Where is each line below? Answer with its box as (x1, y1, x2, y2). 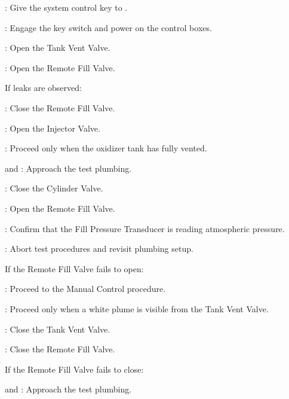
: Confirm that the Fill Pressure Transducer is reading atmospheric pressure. (5, 222, 285, 234)
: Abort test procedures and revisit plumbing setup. (5, 242, 193, 255)
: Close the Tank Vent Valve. (5, 322, 110, 335)
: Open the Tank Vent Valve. (5, 41, 110, 54)
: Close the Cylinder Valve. (5, 182, 103, 194)
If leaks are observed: (5, 81, 82, 94)
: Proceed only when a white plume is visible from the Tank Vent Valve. (5, 302, 269, 315)
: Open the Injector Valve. (5, 121, 100, 134)
